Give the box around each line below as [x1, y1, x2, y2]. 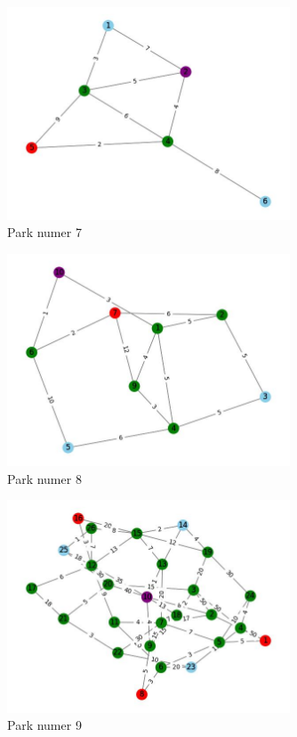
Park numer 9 [7, 716, 82, 734]
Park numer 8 [7, 469, 82, 487]
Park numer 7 [7, 223, 82, 242]
